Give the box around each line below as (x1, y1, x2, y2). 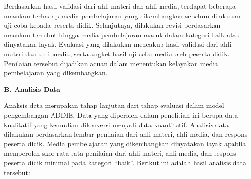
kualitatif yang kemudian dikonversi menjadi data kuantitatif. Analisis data (4, 119, 229, 129)
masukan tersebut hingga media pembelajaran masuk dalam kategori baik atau (4, 29, 240, 39)
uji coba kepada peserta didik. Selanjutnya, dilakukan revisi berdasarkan (4, 20, 221, 30)
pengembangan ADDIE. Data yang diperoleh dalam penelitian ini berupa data (4, 109, 238, 120)
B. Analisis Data (4, 84, 60, 94)
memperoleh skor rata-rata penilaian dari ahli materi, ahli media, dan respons (4, 148, 236, 158)
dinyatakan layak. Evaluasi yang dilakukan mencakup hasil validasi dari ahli (4, 39, 232, 49)
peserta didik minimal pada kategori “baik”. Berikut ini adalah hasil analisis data (4, 157, 247, 167)
